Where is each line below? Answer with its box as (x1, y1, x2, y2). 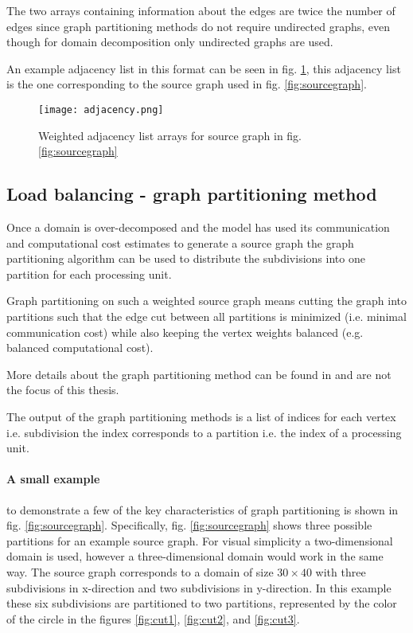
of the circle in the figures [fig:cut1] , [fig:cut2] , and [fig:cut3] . (6, 610, 300, 627)
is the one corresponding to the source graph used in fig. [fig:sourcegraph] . (6, 76, 367, 92)
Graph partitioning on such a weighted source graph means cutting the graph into (6, 292, 407, 309)
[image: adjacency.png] (38, 104, 164, 115)
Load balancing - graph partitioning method (6, 182, 377, 206)
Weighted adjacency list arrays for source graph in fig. (38, 127, 302, 143)
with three (315, 563, 366, 580)
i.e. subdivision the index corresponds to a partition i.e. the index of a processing (6, 424, 402, 440)
